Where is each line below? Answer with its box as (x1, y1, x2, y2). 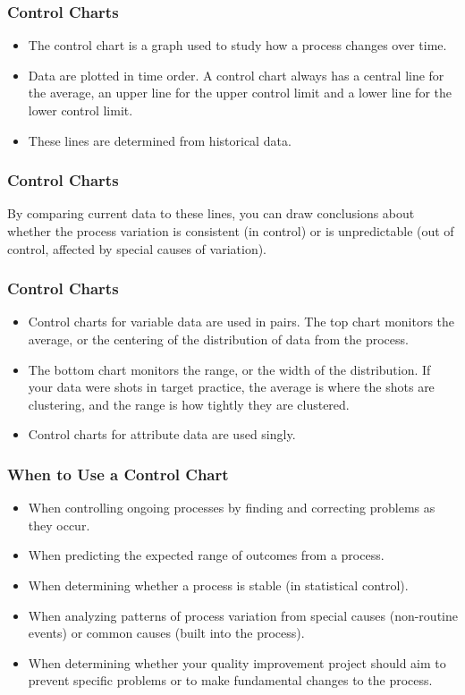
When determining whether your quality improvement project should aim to (28, 653, 446, 672)
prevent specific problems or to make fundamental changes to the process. (28, 671, 433, 690)
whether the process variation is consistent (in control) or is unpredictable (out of (7, 222, 454, 240)
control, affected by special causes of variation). (7, 239, 267, 258)
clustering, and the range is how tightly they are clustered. (28, 394, 350, 413)
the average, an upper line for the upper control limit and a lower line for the (28, 83, 452, 102)
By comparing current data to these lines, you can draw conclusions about (7, 204, 415, 223)
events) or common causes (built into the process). (28, 623, 305, 642)
